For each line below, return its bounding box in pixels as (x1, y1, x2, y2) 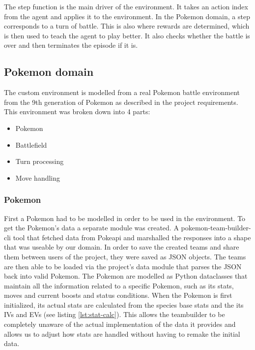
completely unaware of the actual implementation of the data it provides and (4, 319, 236, 329)
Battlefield (15, 139, 47, 150)
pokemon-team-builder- (181, 223, 251, 233)
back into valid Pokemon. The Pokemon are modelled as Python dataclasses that (4, 271, 248, 281)
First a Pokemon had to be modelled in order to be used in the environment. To (4, 213, 246, 223)
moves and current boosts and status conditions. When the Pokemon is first (4, 290, 232, 300)
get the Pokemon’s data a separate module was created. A (4, 223, 179, 233)
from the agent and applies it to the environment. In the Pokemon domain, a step (4, 11, 250, 21)
